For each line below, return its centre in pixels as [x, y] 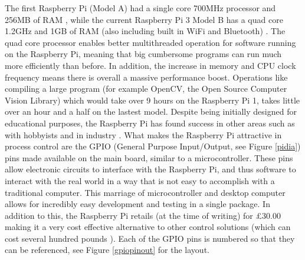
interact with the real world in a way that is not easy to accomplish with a [140, 180]
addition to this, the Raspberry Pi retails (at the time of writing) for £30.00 [143, 215]
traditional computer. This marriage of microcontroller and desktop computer [145, 192]
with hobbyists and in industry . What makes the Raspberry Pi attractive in [143, 134]
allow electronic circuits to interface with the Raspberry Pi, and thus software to [150, 169]
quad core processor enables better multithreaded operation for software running [150, 42]
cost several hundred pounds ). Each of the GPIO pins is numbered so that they [150, 238]
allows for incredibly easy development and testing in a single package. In [137, 204]
